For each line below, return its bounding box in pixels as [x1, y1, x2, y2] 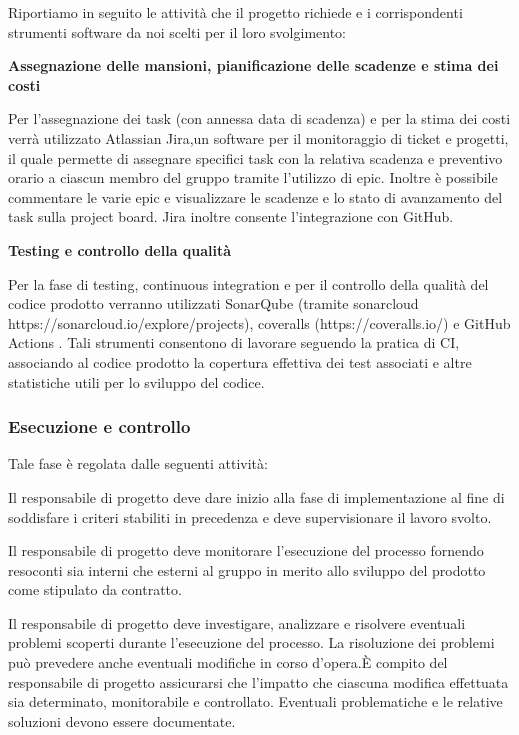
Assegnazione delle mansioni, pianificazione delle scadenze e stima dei [8, 55, 499, 76]
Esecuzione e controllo [8, 414, 191, 439]
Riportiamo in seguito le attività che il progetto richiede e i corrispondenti [8, 2, 463, 22]
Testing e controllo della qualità [8, 239, 232, 260]
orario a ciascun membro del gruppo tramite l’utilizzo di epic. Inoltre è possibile [8, 167, 498, 188]
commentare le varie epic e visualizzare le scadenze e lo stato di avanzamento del [8, 186, 503, 207]
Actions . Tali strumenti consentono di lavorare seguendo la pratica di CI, [8, 332, 460, 353]
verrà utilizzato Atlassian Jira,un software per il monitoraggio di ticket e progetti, [8, 127, 509, 148]
